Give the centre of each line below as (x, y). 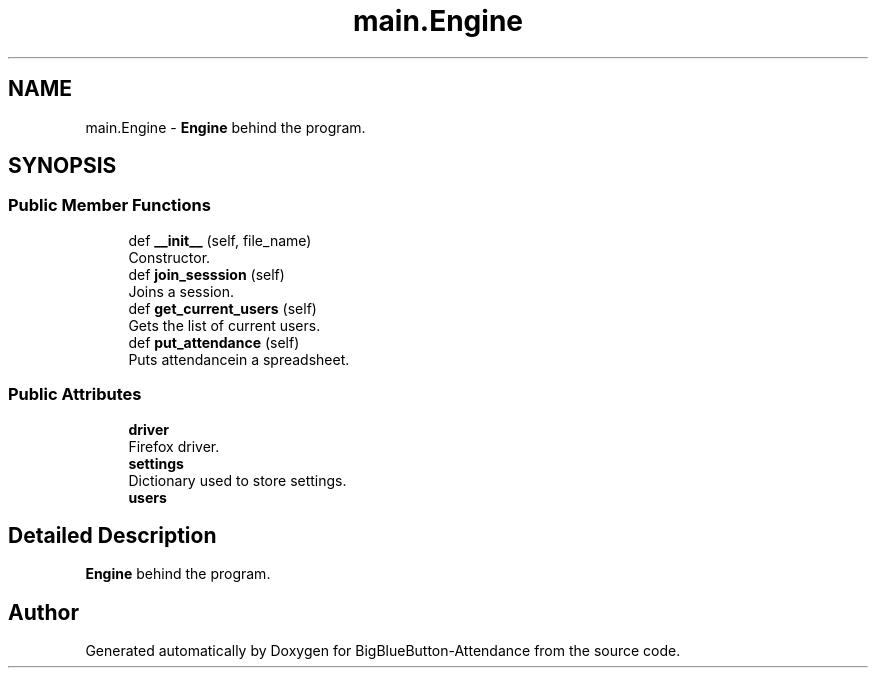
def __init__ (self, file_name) (220, 240)
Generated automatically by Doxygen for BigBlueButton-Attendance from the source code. (383, 651)
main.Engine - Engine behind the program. (225, 127)
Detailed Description (112, 535)
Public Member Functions (109, 205)
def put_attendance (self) (214, 342)
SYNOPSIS (62, 166)
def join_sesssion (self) (206, 274)
